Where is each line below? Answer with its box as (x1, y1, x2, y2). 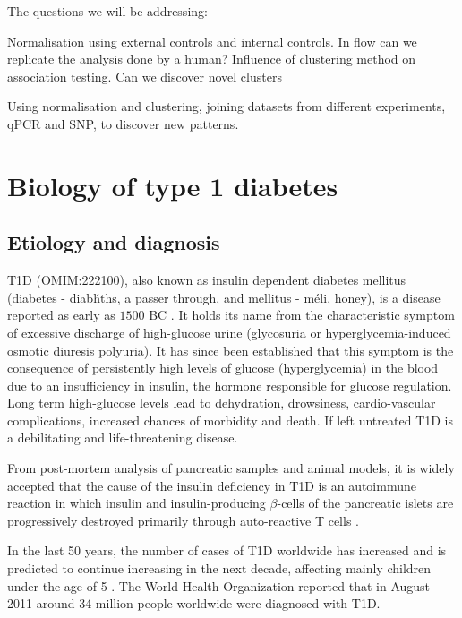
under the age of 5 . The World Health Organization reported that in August (7, 576, 431, 595)
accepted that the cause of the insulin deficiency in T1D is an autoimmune (7, 476, 416, 494)
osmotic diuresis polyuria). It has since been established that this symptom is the (7, 340, 454, 359)
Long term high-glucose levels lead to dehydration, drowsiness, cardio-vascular (7, 393, 436, 412)
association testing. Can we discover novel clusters (7, 66, 282, 85)
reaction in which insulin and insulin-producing (7, 494, 266, 512)
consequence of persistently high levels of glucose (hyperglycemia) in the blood (7, 358, 439, 377)
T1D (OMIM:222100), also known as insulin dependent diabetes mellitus (7, 270, 406, 289)
